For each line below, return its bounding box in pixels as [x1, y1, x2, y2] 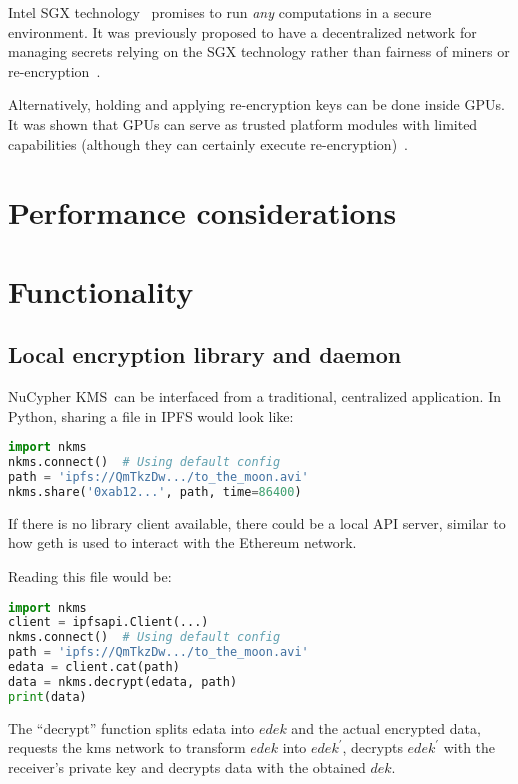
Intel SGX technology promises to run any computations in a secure [8, 2, 432, 22]
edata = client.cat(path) [8, 660, 180, 675]
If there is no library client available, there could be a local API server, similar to [8, 512, 506, 533]
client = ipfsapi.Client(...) [8, 615, 209, 630]
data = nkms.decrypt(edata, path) [8, 674, 238, 689]
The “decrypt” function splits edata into [8, 717, 255, 738]
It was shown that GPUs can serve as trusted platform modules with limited [8, 113, 478, 134]
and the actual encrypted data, [291, 717, 481, 738]
